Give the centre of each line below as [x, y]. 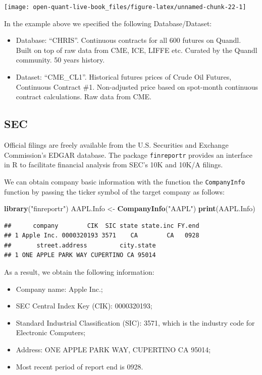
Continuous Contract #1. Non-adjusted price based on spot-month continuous [137, 86]
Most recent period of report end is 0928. [80, 366]
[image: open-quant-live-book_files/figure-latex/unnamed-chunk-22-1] [125, 7]
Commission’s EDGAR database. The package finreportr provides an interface [128, 154]
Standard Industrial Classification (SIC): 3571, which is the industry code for [135, 322]
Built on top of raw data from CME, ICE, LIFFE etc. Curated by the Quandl [137, 50]
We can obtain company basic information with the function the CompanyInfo [125, 181]
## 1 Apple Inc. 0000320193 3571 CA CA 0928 [102, 236]
